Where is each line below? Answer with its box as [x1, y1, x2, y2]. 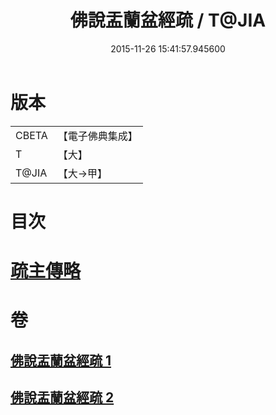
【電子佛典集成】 [57, 129, 138, 143]
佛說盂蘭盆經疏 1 [10, 352, 112, 369]
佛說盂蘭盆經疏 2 [10, 389, 115, 406]
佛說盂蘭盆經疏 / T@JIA [69, 9, 267, 32]
